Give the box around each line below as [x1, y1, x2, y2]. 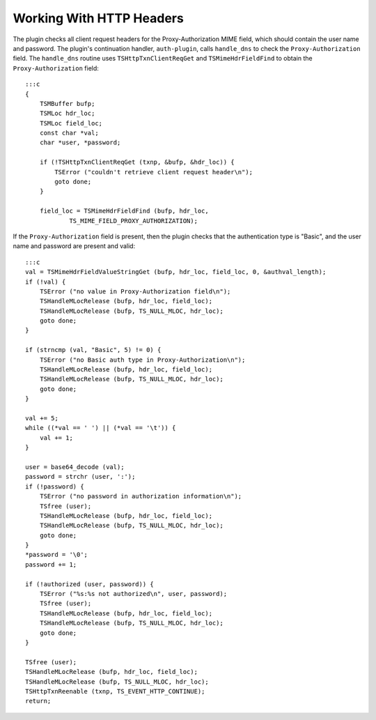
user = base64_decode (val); [25, 463, 125, 470]
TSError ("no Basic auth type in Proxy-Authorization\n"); [39, 355, 246, 364]
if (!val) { [25, 277, 66, 286]
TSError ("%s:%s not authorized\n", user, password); [39, 590, 228, 598]
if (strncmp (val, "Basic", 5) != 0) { [25, 346, 162, 354]
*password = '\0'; [25, 551, 88, 559]
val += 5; [25, 415, 58, 422]
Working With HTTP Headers [13, 10, 184, 26]
